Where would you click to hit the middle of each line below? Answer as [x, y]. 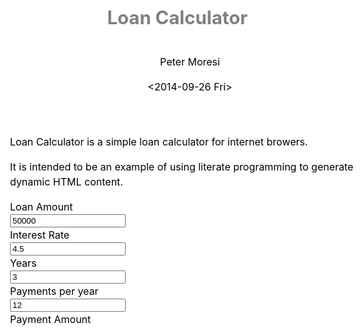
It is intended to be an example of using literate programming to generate [182, 166]
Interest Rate [40, 235]
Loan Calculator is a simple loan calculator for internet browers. [159, 141]
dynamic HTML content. [67, 181]
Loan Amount [42, 206]
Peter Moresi [190, 61]
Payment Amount [51, 319]
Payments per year [54, 291]
